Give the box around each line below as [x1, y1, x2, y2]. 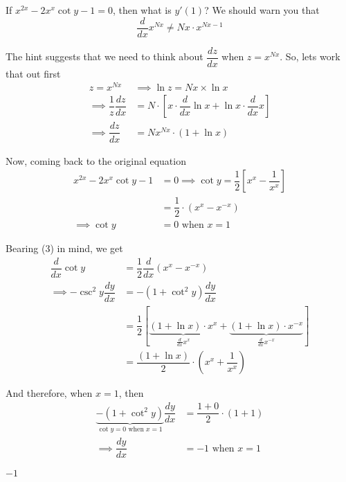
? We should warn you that [204, 3, 320, 17]
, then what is [112, 3, 172, 17]
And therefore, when [6, 386, 93, 400]
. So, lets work [280, 49, 340, 64]
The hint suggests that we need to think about [6, 49, 203, 64]
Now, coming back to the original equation [6, 153, 186, 168]
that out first [6, 66, 61, 80]
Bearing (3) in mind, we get [6, 241, 123, 256]
